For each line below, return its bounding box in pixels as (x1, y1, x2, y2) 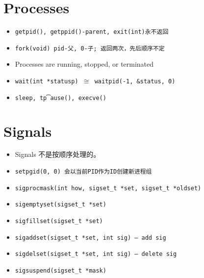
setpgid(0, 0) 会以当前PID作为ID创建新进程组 (15, 168, 152, 176)
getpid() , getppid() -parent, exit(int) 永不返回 (15, 28, 169, 36)
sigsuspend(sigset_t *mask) (15, 267, 106, 274)
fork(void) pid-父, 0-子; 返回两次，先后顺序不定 (15, 45, 165, 52)
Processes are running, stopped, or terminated (15, 59, 154, 69)
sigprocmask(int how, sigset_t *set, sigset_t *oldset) (15, 184, 202, 192)
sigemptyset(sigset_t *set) (15, 201, 106, 208)
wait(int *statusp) (15, 78, 78, 85)
